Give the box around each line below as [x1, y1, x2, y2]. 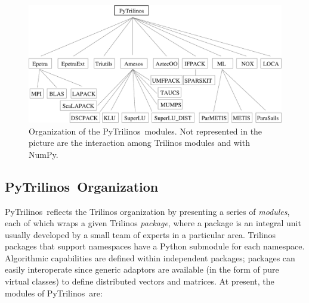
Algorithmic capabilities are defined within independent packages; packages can [5, 251, 295, 264]
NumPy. [29, 148, 58, 160]
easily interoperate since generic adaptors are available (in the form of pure [5, 263, 279, 276]
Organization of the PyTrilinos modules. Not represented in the [29, 124, 262, 137]
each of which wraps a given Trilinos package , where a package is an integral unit [5, 217, 301, 229]
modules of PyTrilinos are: [5, 286, 103, 299]
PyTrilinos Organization [5, 177, 159, 195]
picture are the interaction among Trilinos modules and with [29, 136, 250, 149]
